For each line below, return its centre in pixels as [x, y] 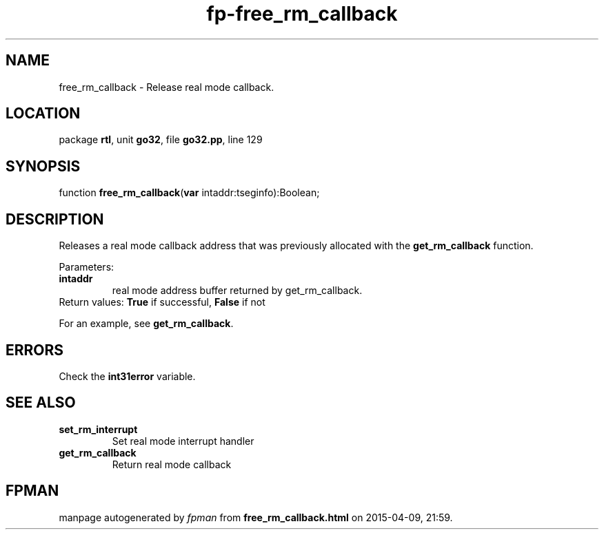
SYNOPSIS [43, 166]
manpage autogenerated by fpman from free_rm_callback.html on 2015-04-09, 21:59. [256, 517]
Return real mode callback [172, 464]
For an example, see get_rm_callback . [146, 324]
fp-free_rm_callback [302, 14]
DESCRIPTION [55, 219]
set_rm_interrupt [98, 429]
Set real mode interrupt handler [183, 441]
